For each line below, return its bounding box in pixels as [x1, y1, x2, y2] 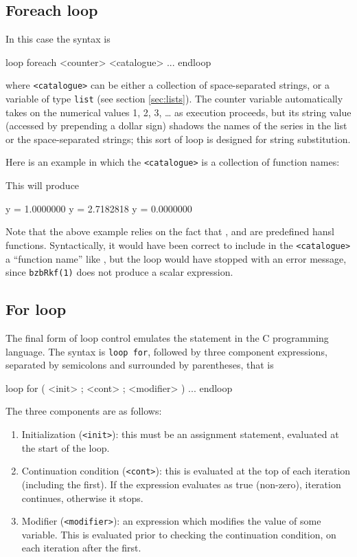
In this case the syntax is [5, 32, 111, 46]
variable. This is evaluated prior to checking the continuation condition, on [21, 527, 336, 541]
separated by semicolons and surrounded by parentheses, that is [5, 358, 274, 372]
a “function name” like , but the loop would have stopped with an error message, [5, 251, 347, 265]
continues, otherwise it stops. [21, 490, 143, 505]
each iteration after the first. [21, 540, 141, 555]
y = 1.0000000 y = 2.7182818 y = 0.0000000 [5, 201, 192, 215]
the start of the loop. [21, 440, 110, 455]
